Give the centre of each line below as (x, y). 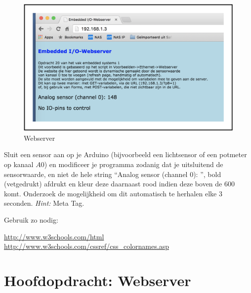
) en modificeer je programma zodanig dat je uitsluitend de (134, 164)
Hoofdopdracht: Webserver (98, 280)
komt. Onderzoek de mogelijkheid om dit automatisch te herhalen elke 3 (113, 193)
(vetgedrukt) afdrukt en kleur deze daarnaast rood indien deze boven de (113, 184)
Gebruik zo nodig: (31, 220)
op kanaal (19, 164)
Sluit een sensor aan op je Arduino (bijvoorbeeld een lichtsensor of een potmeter (125, 154)
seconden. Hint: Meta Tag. (44, 203)
